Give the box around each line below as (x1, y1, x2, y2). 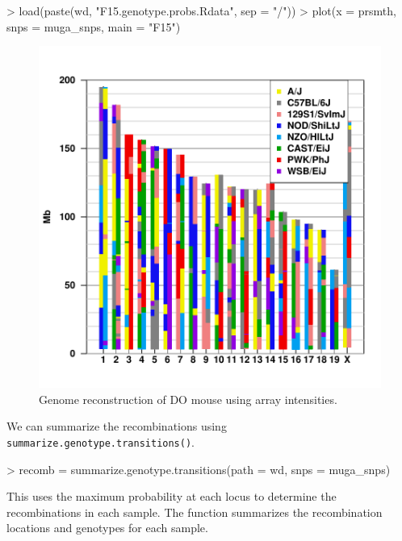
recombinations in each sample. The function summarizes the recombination (6, 503, 383, 520)
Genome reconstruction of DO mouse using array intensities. (39, 390, 337, 407)
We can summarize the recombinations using (6, 418, 227, 435)
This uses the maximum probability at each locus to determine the (6, 488, 337, 505)
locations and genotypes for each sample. (6, 519, 208, 536)
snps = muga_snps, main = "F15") (6, 18, 181, 35)
